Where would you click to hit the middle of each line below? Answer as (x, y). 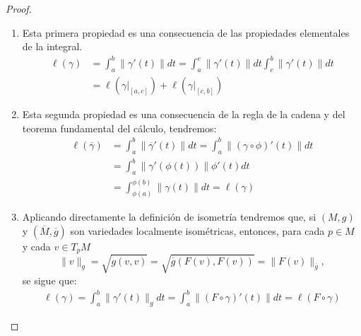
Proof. (19, 8)
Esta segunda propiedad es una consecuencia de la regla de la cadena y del (184, 114)
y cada (36, 246)
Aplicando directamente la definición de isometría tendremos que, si (169, 217)
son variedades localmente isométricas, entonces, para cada (197, 230)
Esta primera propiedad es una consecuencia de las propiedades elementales (186, 32)
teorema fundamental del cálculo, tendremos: (119, 128)
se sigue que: (49, 280)
